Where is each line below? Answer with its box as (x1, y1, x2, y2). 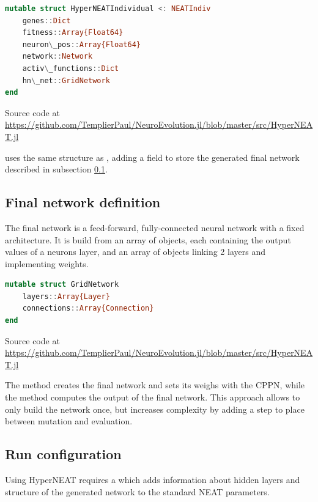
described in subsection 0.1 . (5, 163, 108, 175)
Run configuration (5, 445, 122, 463)
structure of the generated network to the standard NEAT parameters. (5, 485, 270, 498)
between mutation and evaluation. (5, 415, 133, 427)
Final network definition (5, 193, 161, 212)
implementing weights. (5, 257, 89, 270)
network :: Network (22, 52, 93, 61)
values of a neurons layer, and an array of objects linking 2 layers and (5, 245, 265, 258)
